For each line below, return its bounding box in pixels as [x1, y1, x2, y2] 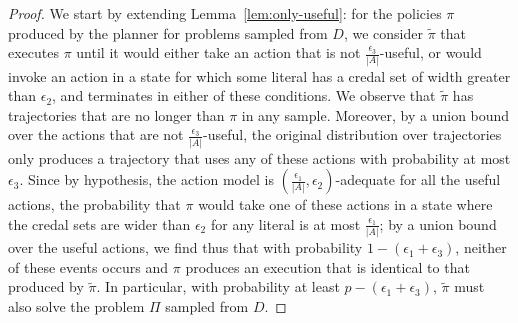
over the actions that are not [8, 124, 184, 145]
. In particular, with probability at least [96, 276, 340, 297]
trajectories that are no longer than [8, 104, 225, 125]
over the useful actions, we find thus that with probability [8, 237, 363, 258]
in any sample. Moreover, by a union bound [241, 104, 510, 125]
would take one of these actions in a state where [198, 194, 493, 215]
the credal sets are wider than [8, 213, 191, 234]
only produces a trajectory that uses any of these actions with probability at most [8, 147, 511, 168]
